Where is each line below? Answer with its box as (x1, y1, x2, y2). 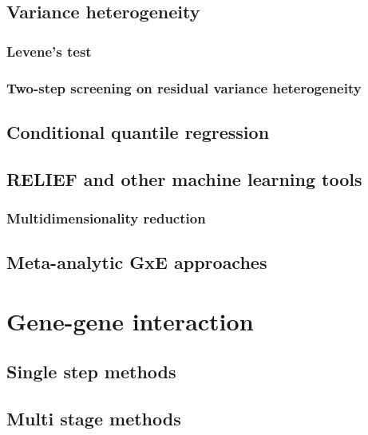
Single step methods (6, 359, 176, 384)
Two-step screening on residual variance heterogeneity (6, 77, 362, 97)
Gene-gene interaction (6, 304, 254, 337)
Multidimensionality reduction (6, 208, 206, 227)
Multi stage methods (6, 406, 181, 431)
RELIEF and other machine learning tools (6, 166, 362, 191)
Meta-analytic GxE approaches (6, 250, 267, 275)
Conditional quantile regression (6, 119, 270, 144)
